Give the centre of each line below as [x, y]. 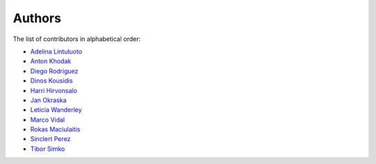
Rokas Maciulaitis [55, 129]
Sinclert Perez [50, 139]
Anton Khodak [51, 61]
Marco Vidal [48, 120]
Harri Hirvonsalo [54, 90]
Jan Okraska [48, 100]
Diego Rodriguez [54, 71]
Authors [37, 18]
